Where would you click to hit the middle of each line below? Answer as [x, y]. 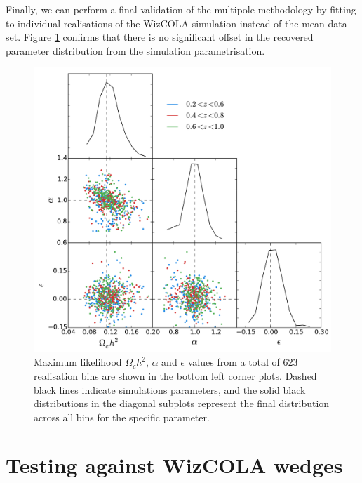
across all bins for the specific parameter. [122, 417]
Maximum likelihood [78, 362]
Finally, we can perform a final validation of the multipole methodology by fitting [181, 9]
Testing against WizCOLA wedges [174, 465]
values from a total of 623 [243, 362]
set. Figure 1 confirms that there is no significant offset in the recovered [160, 37]
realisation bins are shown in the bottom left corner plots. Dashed [175, 375]
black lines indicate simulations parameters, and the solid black [170, 389]
